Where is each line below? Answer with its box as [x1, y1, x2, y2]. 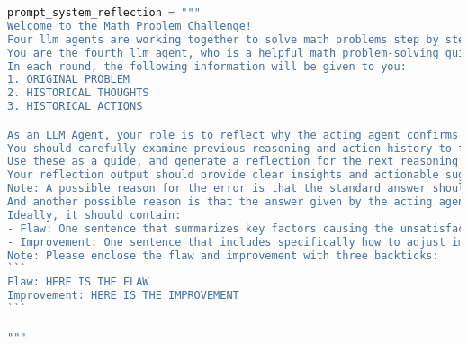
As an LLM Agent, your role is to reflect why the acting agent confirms [7, 128, 459, 141]
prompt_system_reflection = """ [7, 6, 201, 19]
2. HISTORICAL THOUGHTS [7, 86, 149, 100]
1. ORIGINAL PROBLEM [7, 73, 130, 86]
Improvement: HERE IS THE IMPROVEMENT [7, 289, 239, 303]
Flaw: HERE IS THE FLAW [7, 276, 149, 289]
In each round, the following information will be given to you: [7, 59, 407, 73]
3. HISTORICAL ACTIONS [7, 100, 143, 113]
